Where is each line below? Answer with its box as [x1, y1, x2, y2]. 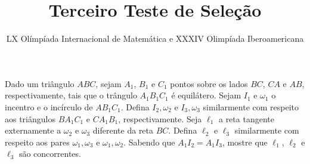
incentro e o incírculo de [5, 100, 93, 113]
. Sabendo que [123, 135, 175, 148]
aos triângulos [5, 112, 55, 125]
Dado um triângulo [5, 77, 75, 89]
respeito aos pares [5, 135, 70, 148]
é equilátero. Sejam [171, 89, 241, 101]
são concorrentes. [18, 147, 81, 160]
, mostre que [222, 135, 268, 148]
